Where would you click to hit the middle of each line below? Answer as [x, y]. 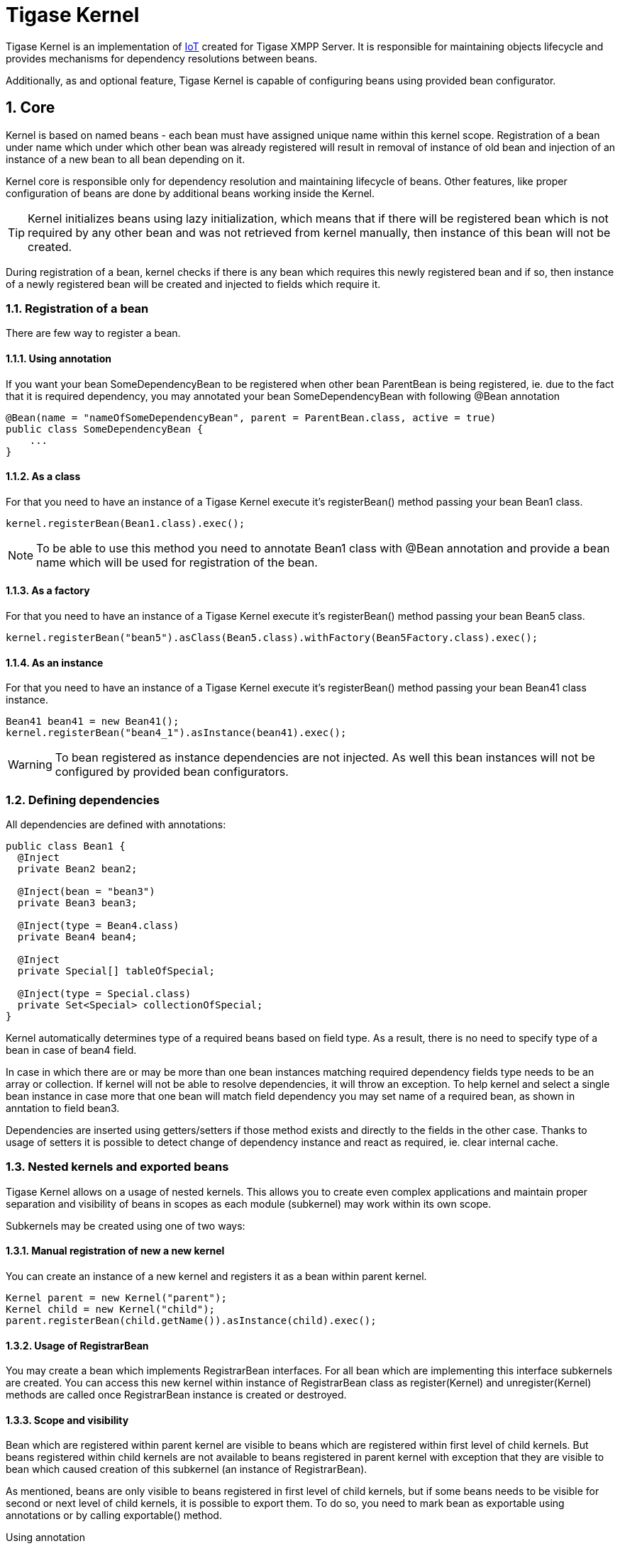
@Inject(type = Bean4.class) [98, 925]
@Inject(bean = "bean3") [86, 891]
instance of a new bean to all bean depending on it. [126, 159]
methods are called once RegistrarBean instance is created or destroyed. [176, 1395]
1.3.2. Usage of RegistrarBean [77, 1345]
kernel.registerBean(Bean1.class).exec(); [126, 523]
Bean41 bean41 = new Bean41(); [93, 722]
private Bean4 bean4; [77, 936]
